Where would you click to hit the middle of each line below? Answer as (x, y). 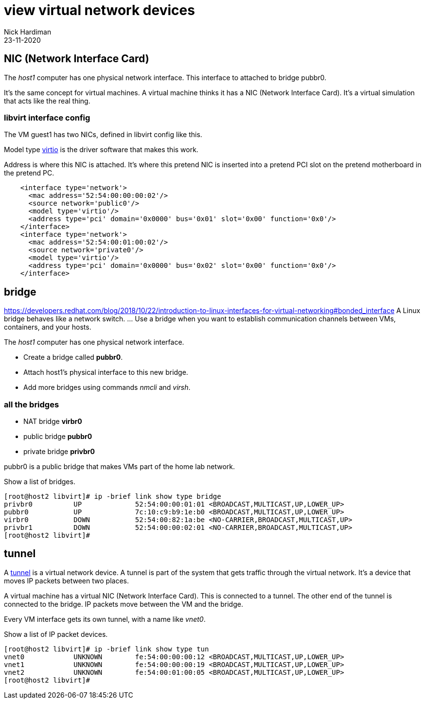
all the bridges (32, 404)
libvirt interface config (47, 117)
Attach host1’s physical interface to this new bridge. (106, 372)
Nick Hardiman (28, 32)
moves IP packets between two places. (66, 580)
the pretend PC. (29, 173)
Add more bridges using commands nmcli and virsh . (107, 387)
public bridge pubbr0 (58, 436)
